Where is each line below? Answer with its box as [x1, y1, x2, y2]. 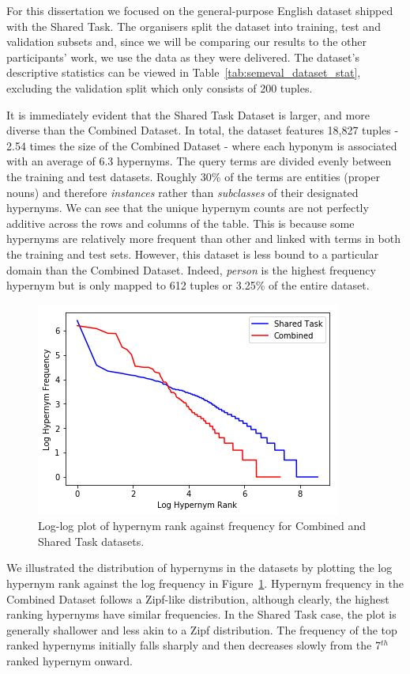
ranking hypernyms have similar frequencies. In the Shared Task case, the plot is [6, 606, 397, 623]
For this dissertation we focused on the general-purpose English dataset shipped [6, 2, 393, 18]
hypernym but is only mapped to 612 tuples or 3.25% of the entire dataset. [6, 277, 370, 293]
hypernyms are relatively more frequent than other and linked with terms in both [6, 230, 401, 247]
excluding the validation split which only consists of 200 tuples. [6, 79, 313, 96]
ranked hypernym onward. [6, 653, 133, 669]
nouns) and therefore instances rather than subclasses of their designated [6, 184, 359, 200]
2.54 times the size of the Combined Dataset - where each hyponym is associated [6, 137, 397, 153]
